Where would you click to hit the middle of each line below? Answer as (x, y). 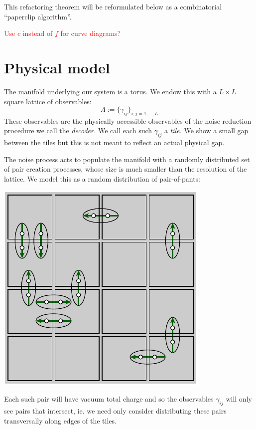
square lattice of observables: (48, 101)
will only (239, 399)
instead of (38, 33)
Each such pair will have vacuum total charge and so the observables (109, 399)
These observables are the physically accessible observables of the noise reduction (128, 120)
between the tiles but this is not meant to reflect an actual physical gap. (114, 142)
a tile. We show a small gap (206, 130)
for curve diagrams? (91, 33)
